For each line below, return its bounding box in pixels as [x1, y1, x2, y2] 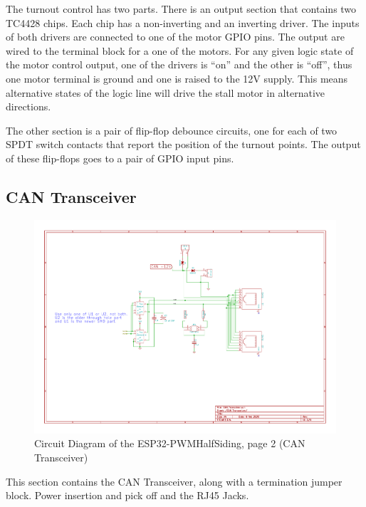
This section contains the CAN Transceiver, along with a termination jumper [6, 474, 343, 488]
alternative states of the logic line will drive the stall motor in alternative [6, 85, 325, 100]
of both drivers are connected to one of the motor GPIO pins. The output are [6, 29, 345, 44]
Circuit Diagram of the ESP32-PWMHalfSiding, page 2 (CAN [34, 436, 305, 451]
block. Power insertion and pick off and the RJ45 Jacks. [6, 488, 249, 503]
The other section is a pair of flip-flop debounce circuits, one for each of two [6, 122, 338, 137]
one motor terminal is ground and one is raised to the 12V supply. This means [6, 70, 348, 85]
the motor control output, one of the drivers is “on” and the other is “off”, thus [6, 57, 352, 72]
